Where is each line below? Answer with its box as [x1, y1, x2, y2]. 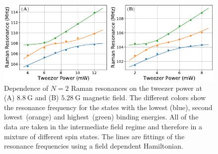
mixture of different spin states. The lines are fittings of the [4, 131, 185, 141]
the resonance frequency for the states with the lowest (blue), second [4, 102, 213, 112]
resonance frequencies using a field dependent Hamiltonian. [4, 141, 183, 151]
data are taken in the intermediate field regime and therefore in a [4, 121, 202, 131]
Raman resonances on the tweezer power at [71, 82, 202, 93]
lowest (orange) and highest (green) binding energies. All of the [4, 112, 199, 122]
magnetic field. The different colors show [83, 92, 206, 103]
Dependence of [4, 82, 49, 93]
